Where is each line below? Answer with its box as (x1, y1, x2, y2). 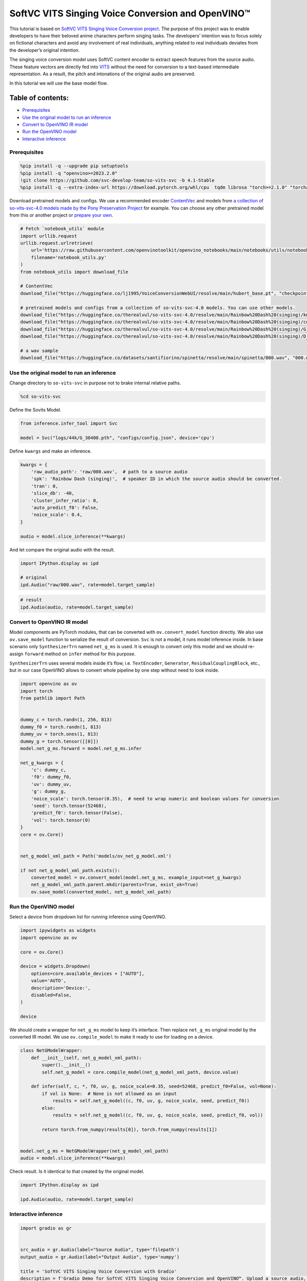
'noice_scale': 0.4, (31, 512, 83, 518)
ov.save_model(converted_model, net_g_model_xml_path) (31, 889, 171, 895)
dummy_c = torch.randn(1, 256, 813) (20, 717, 113, 722)
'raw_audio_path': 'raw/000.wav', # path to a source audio (31, 469, 188, 475)
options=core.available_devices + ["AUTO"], (31, 970, 145, 976)
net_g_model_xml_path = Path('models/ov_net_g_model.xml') (20, 853, 171, 859)
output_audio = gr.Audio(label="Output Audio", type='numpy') (20, 1254, 180, 1260)
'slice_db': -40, (31, 490, 75, 497)
